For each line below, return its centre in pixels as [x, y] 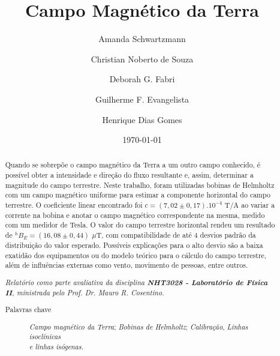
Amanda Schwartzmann [142, 39]
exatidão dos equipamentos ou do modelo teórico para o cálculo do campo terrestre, [136, 255]
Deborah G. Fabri [142, 79]
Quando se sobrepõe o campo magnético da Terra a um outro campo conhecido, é [133, 165]
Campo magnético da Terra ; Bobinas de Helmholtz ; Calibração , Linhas [139, 326]
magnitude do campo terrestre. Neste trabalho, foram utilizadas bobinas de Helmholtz [140, 185]
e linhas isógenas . [56, 347]
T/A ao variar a [250, 205]
